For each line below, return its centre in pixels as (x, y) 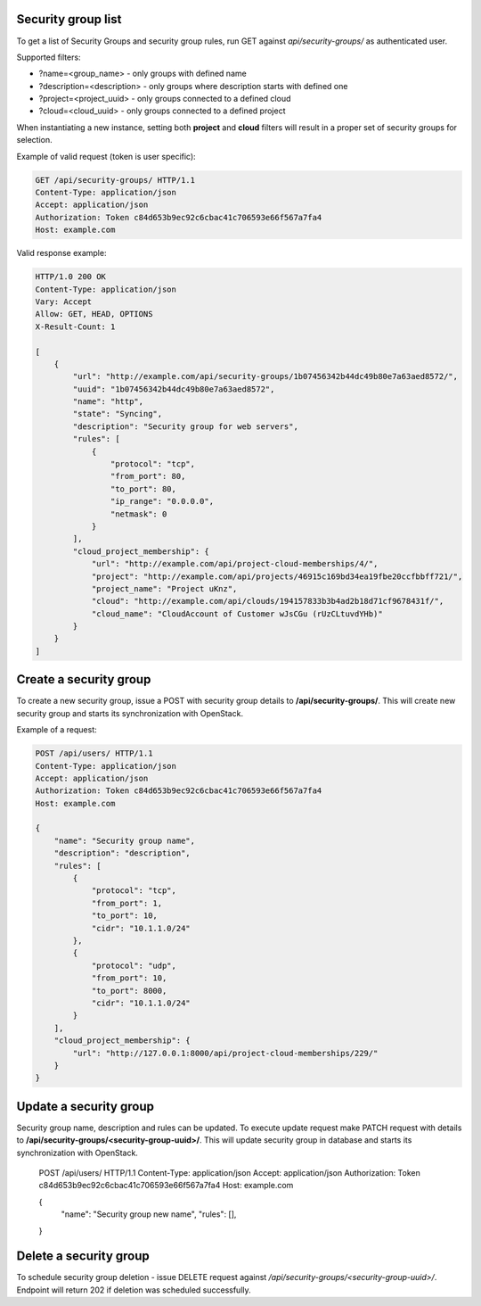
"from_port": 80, (148, 476)
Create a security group (84, 679)
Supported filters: (49, 57)
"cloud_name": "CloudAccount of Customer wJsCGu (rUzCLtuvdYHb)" (237, 614)
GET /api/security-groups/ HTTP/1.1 (115, 180)
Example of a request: (57, 730)
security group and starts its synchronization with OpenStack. (130, 713)
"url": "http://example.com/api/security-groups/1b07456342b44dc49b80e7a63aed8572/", (265, 376)
